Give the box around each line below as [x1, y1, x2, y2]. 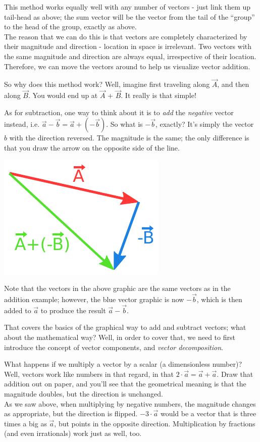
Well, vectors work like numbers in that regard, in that [4, 368, 174, 379]
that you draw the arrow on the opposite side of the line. [4, 142, 180, 153]
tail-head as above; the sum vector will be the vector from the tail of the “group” [4, 11, 255, 22]
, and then [217, 79, 249, 89]
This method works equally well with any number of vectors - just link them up [4, 2, 251, 12]
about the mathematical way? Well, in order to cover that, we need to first [4, 331, 235, 342]
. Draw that [217, 368, 253, 379]
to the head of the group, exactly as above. [4, 21, 137, 32]
